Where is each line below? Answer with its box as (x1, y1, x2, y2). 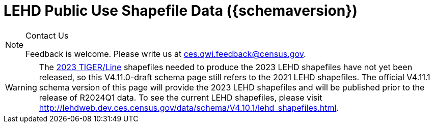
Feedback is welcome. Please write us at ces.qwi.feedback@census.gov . (25, 48, 306, 59)
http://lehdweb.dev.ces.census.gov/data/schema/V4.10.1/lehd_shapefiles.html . (39, 102, 339, 113)
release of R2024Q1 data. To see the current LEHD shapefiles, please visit (39, 92, 322, 103)
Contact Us (25, 30, 69, 41)
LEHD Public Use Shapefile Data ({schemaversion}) (4, 2, 358, 19)
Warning (5, 82, 37, 92)
